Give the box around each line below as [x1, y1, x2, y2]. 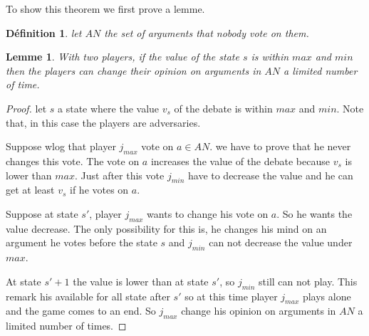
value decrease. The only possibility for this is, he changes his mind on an [6, 221, 327, 236]
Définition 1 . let [6, 25, 82, 40]
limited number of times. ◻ [6, 318, 127, 333]
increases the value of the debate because [150, 153, 330, 168]
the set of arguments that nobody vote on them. [104, 25, 309, 40]
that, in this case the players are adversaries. [6, 115, 201, 130]
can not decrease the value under [209, 235, 353, 250]
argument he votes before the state [6, 235, 157, 250]
